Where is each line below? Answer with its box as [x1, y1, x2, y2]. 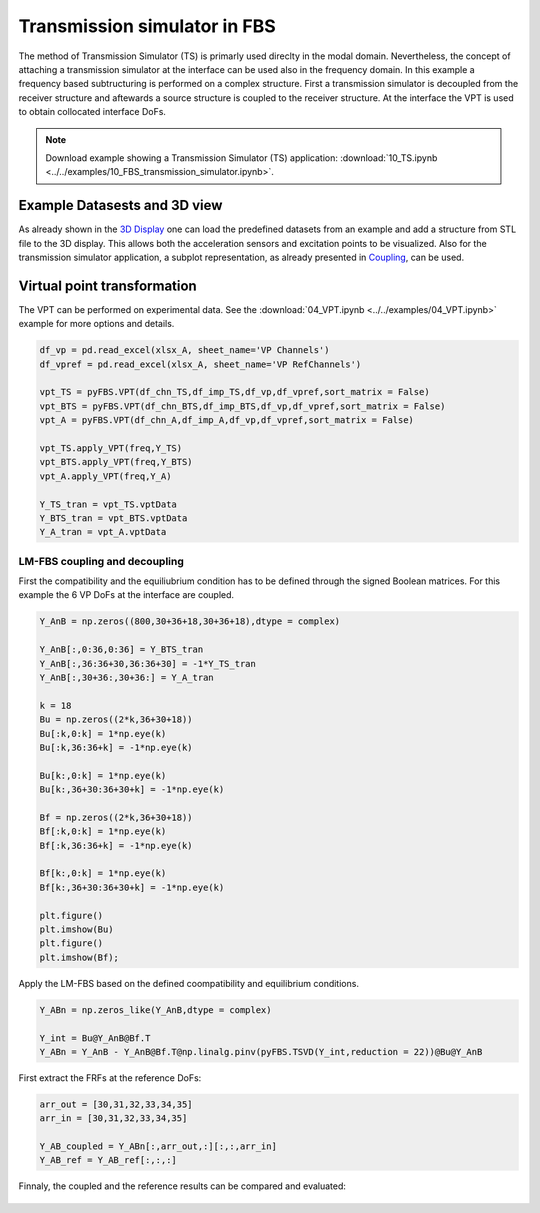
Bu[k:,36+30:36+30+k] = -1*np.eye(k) [39, 784, 225, 795]
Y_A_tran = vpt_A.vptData [39, 526, 167, 538]
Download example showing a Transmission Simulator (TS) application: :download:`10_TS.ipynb [45, 151, 438, 164]
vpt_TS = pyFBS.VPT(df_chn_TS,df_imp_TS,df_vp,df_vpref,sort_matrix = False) [39, 386, 430, 398]
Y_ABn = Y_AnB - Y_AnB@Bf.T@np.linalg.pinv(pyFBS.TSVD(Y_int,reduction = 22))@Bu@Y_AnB [39, 1046, 483, 1057]
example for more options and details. [18, 318, 175, 330]
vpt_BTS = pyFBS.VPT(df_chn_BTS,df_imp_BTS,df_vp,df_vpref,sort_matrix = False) [39, 400, 446, 412]
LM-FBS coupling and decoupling [18, 554, 185, 568]
